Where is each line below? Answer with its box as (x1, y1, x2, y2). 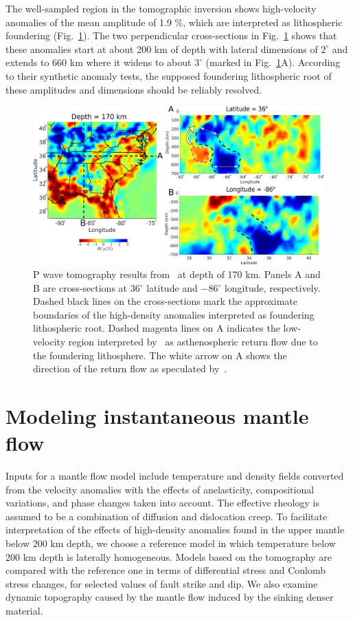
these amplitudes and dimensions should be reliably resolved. (5, 82, 262, 96)
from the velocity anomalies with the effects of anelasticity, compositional (5, 482, 315, 496)
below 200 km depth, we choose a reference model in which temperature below (5, 536, 336, 550)
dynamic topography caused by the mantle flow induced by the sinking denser (5, 590, 334, 604)
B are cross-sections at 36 (33, 280, 140, 295)
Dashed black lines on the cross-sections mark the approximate (33, 294, 297, 308)
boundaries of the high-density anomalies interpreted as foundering (33, 307, 315, 321)
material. (5, 603, 43, 617)
